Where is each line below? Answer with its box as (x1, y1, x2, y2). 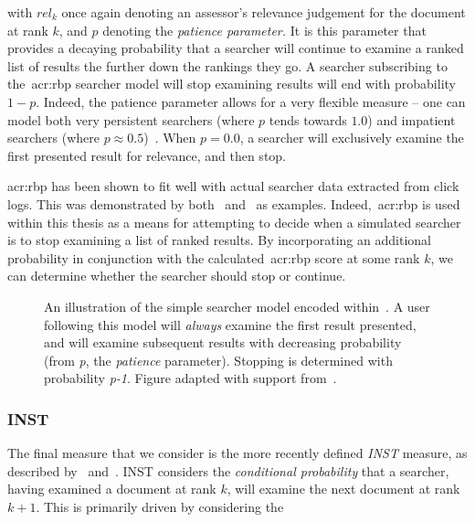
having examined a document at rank (7, 479, 216, 498)
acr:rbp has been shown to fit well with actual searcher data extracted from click (7, 176, 459, 196)
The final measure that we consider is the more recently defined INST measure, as (7, 443, 468, 463)
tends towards (269, 110, 347, 129)
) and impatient (367, 110, 456, 129)
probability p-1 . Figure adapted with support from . (44, 368, 337, 388)
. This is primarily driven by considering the (36, 496, 284, 516)
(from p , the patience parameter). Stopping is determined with (44, 350, 393, 369)
